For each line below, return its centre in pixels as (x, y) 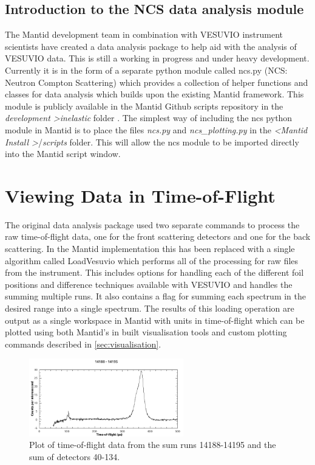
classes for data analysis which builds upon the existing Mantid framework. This (154, 94)
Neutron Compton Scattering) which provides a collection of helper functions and (157, 82)
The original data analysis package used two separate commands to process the (152, 224)
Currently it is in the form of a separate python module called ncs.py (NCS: (146, 70)
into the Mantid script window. (63, 154)
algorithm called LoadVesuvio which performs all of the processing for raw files (152, 260)
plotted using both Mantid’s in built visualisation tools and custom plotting (146, 332)
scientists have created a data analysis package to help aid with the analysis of (151, 46)
